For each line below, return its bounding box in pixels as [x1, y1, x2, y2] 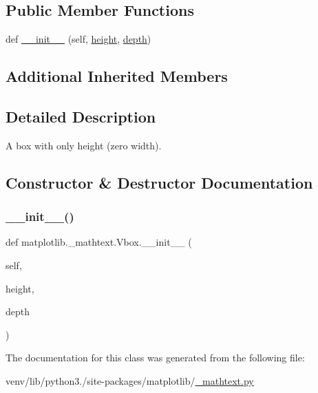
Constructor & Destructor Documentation [6, 171, 313, 193]
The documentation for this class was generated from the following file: [6, 350, 305, 365]
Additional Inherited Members [6, 65, 228, 87]
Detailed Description [6, 105, 156, 127]
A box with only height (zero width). [6, 138, 162, 152]
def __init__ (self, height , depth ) [6, 32, 151, 46]
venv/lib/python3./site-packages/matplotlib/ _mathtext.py [6, 373, 254, 387]
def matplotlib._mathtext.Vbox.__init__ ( [6, 235, 192, 249]
